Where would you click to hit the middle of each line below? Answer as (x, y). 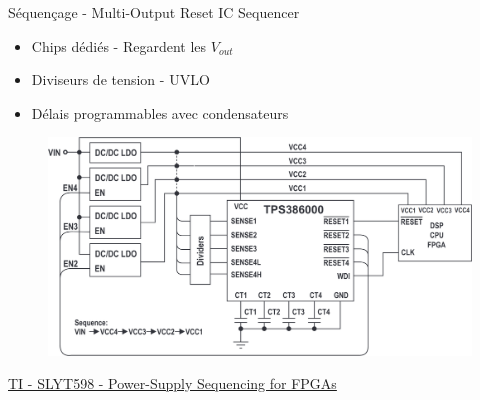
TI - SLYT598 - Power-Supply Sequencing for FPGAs (172, 383)
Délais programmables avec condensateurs (160, 112)
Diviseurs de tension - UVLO (120, 79)
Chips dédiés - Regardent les (119, 45)
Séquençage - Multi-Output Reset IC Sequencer (154, 12)
